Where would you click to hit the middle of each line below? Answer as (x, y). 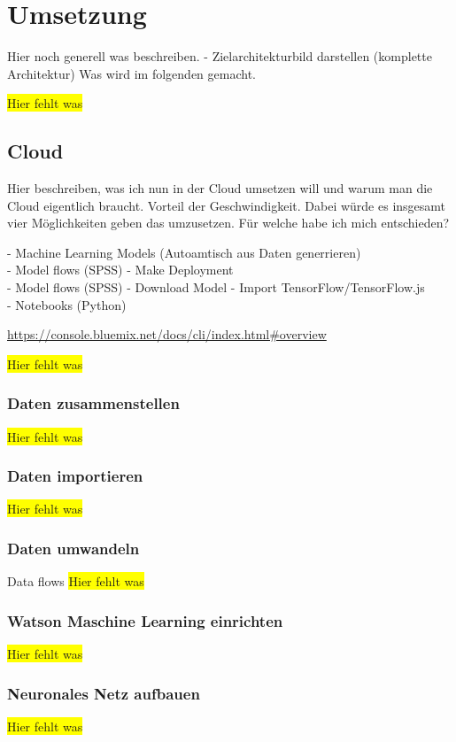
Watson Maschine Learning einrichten (145, 620)
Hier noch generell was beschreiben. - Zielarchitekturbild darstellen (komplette (220, 56)
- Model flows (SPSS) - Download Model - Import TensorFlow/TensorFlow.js (216, 287)
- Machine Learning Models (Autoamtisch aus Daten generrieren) (184, 252)
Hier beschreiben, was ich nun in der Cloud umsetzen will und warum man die (220, 188)
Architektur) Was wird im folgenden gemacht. (131, 73)
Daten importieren (75, 476)
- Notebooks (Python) (67, 304)
